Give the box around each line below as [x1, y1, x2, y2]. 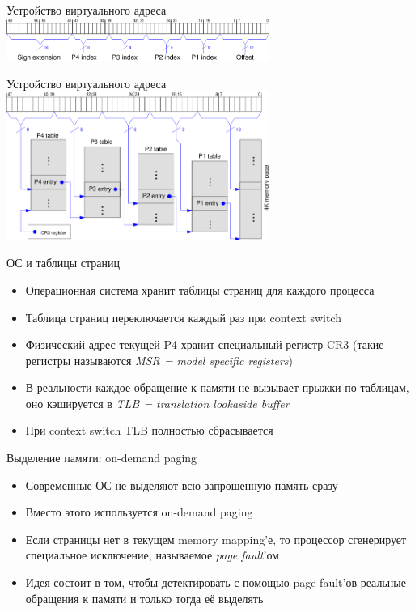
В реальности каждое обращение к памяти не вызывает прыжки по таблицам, [25, 379, 409, 396]
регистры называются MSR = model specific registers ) [25, 351, 293, 368]
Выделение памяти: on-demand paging [6, 449, 197, 466]
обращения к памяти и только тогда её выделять [25, 589, 264, 606]
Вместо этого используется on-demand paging [25, 504, 253, 521]
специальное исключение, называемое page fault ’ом [25, 546, 279, 563]
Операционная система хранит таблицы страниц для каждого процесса [25, 281, 375, 298]
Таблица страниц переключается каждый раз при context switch [25, 308, 341, 325]
